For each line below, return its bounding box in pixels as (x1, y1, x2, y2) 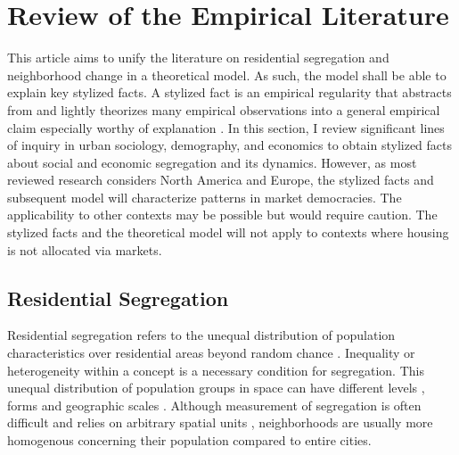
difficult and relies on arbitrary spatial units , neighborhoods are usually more (7, 413, 433, 432)
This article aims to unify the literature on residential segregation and (7, 48, 389, 67)
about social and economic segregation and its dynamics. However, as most (7, 153, 417, 171)
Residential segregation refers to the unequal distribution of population (7, 326, 396, 344)
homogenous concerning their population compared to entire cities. (7, 431, 372, 450)
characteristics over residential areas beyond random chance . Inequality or (7, 343, 415, 362)
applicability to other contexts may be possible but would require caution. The (7, 205, 438, 224)
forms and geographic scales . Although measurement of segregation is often (7, 395, 422, 414)
